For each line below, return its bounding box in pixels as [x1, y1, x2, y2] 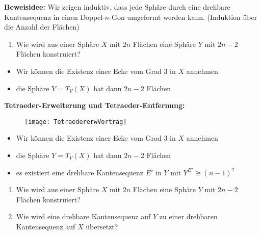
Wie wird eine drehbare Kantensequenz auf [16, 211, 151, 222]
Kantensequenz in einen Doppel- [4, 11, 105, 22]
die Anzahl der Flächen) [4, 21, 80, 32]
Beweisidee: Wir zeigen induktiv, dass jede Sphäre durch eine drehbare [4, 2, 230, 12]
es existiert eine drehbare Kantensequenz [16, 167, 144, 177]
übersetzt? [86, 221, 118, 231]
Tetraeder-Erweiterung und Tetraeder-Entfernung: [4, 100, 185, 111]
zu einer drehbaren [159, 211, 218, 222]
